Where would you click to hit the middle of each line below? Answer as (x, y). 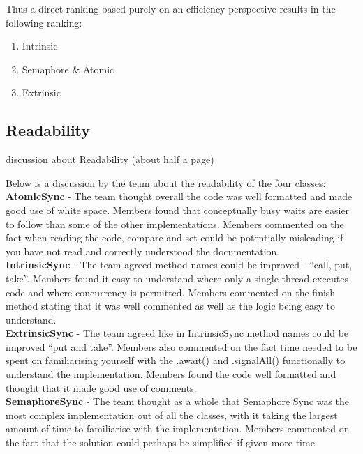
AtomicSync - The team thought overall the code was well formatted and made (179, 196)
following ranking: (44, 22)
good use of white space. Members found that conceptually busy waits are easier (178, 210)
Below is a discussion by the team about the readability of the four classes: (166, 182)
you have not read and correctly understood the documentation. (143, 251)
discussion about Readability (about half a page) (110, 159)
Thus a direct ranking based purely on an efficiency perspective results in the (171, 8)
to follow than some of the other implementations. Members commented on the (175, 224)
